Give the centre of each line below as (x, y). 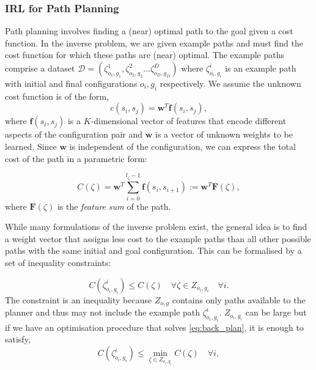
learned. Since (31, 146)
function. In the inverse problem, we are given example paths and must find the (154, 43)
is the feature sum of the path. (114, 206)
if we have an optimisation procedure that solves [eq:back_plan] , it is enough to (154, 327)
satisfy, (18, 339)
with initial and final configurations (71, 83)
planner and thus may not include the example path (103, 312)
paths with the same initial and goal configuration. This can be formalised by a (153, 250)
